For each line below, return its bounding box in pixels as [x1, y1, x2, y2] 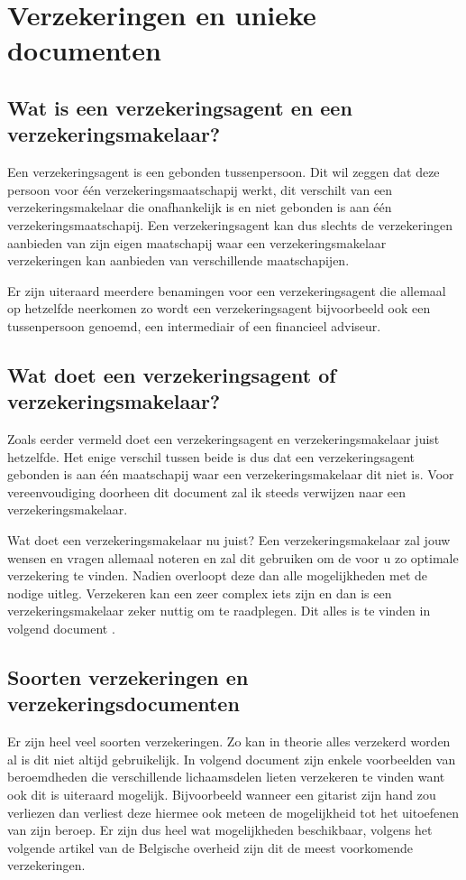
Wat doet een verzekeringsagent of [7, 360, 336, 388]
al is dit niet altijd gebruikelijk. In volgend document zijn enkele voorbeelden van [7, 749, 456, 768]
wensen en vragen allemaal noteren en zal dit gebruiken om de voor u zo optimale [7, 548, 459, 567]
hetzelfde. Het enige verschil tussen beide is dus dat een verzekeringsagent [7, 447, 416, 466]
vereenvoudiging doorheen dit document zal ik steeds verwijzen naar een [7, 482, 407, 501]
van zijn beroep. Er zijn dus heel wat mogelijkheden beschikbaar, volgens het [7, 820, 433, 839]
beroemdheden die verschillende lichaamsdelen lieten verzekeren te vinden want [7, 767, 445, 786]
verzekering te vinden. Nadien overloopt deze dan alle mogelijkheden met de [7, 566, 427, 585]
